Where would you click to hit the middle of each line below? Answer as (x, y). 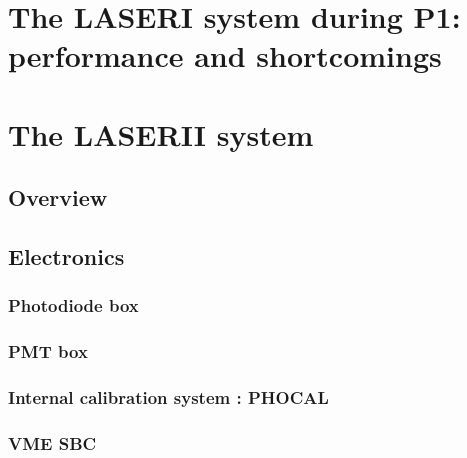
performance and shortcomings (225, 55)
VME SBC (52, 442)
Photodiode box (73, 305)
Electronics (66, 256)
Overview (58, 197)
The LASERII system (161, 133)
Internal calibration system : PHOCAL (168, 397)
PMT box (48, 351)
